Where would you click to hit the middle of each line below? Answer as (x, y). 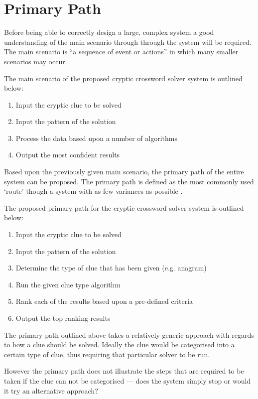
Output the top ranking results (63, 318)
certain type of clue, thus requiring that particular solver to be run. (107, 354)
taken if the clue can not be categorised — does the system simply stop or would (128, 380)
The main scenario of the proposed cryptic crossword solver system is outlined (123, 78)
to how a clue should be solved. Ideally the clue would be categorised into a (119, 344)
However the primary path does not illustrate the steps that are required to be (124, 371)
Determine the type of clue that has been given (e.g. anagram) (111, 268)
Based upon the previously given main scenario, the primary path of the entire (124, 172)
